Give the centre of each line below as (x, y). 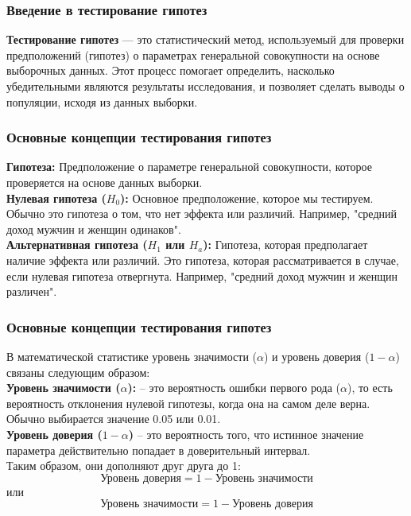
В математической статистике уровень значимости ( (132, 356)
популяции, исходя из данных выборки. (102, 101)
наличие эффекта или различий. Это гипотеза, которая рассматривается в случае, (203, 260)
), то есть (370, 388)
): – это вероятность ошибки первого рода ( (234, 388)
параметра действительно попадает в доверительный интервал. (159, 450)
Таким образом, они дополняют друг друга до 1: (124, 466)
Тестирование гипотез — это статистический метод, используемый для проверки (205, 39)
